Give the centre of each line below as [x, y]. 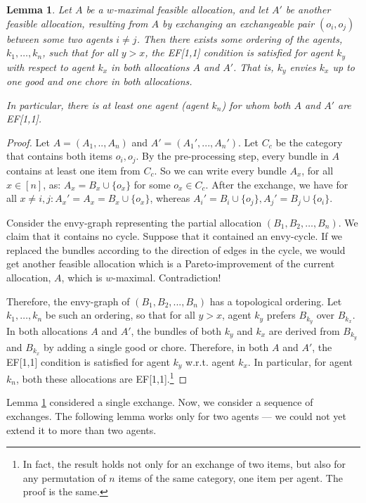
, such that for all [80, 52]
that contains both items [60, 156]
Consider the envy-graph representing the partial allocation [134, 222]
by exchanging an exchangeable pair [238, 23]
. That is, [254, 66]
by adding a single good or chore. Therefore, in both [156, 346]
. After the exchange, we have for [277, 184]
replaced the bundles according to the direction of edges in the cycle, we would [176, 249]
